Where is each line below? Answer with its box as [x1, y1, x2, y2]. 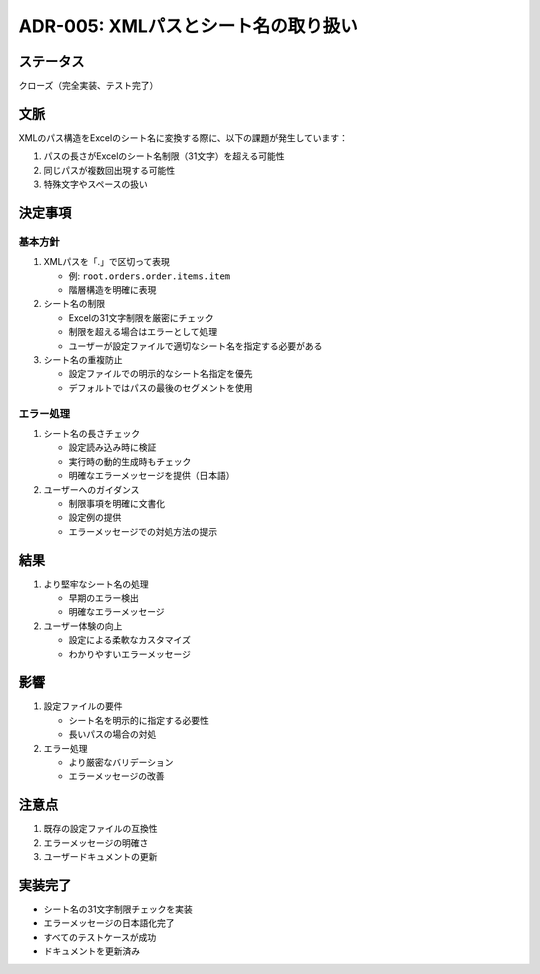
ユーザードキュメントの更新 [43, 851, 158, 863]
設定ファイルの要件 [43, 700, 123, 712]
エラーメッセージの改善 [68, 770, 165, 782]
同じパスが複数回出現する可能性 [43, 164, 175, 176]
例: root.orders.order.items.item [68, 270, 230, 282]
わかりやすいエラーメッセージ [68, 648, 192, 660]
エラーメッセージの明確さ [43, 836, 149, 849]
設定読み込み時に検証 [68, 441, 157, 454]
